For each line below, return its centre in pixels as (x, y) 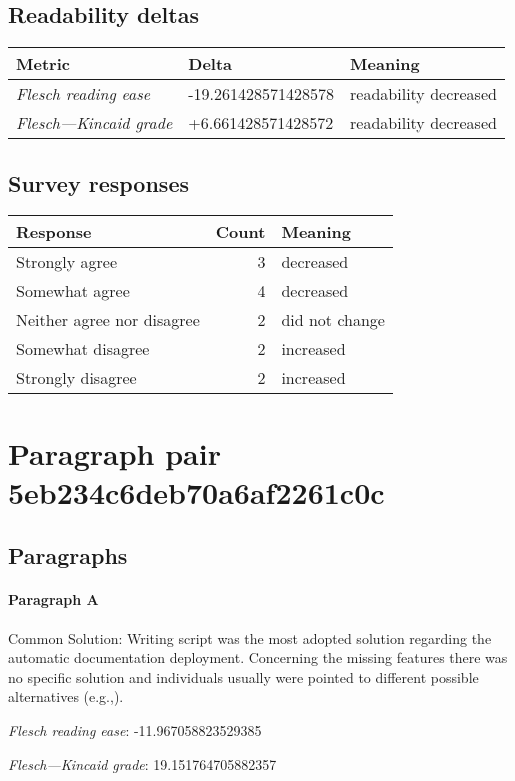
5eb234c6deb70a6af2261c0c (196, 491)
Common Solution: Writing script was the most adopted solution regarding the (250, 637)
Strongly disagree (76, 378)
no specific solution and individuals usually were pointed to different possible (243, 676)
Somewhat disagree (83, 349)
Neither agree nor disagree (108, 320)
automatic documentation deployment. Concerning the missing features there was (258, 657)
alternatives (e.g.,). (66, 696)
